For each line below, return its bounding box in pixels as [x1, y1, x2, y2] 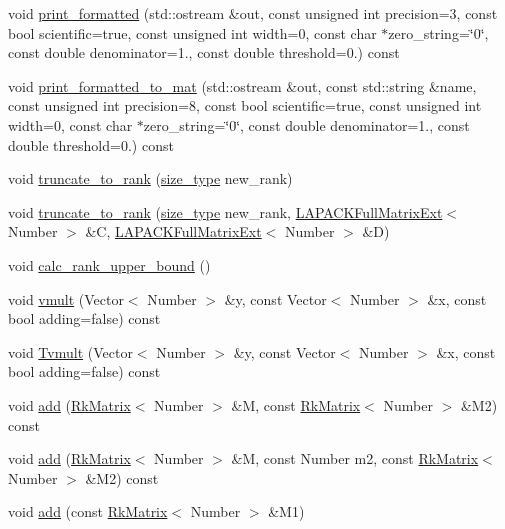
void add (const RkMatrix [8, 501, 168, 522]
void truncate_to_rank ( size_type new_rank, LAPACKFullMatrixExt [8, 201, 443, 222]
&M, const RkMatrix [231, 394, 361, 415]
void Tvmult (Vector [8, 341, 133, 362]
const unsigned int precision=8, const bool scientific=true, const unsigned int [8, 95, 482, 116]
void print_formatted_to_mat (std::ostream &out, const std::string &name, [8, 75, 477, 96]
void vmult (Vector [8, 288, 124, 309]
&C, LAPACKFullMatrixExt [85, 221, 262, 242]
